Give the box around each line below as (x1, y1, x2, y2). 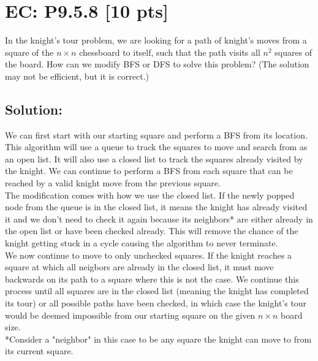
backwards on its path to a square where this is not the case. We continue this (5, 272, 299, 285)
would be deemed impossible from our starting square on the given (5, 308, 256, 321)
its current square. (5, 344, 74, 357)
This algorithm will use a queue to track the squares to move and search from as (5, 140, 308, 153)
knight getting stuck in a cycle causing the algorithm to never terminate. (5, 237, 278, 249)
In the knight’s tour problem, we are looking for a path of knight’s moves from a (5, 34, 307, 47)
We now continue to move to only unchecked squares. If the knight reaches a (5, 248, 292, 261)
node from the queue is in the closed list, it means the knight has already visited (5, 200, 308, 213)
